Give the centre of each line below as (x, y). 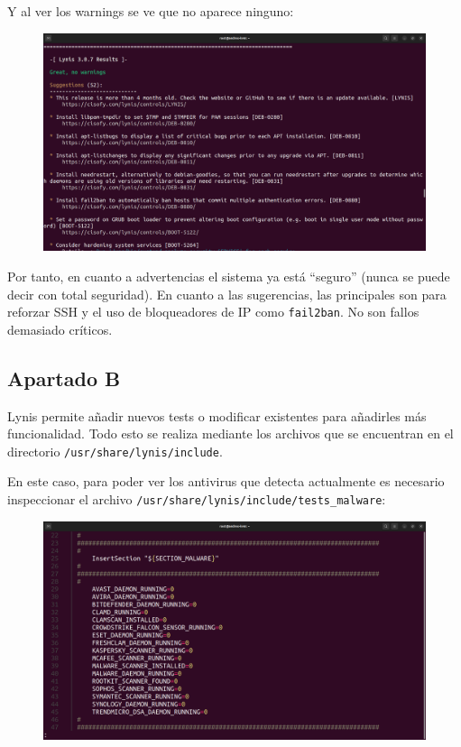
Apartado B (64, 378)
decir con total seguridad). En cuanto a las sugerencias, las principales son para (227, 294)
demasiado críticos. (60, 329)
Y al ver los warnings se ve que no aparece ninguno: (151, 11)
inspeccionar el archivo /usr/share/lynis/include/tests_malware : (197, 499)
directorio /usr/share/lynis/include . (115, 451)
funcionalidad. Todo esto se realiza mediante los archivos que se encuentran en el (230, 433)
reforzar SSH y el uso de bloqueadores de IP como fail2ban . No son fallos (213, 312)
